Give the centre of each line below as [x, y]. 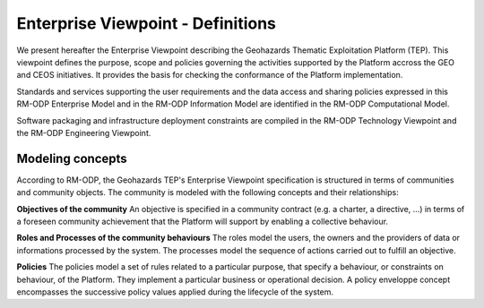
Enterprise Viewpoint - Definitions [147, 23]
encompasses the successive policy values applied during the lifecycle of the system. [175, 292]
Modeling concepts [72, 158]
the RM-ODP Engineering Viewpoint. [84, 133]
